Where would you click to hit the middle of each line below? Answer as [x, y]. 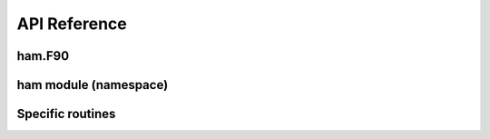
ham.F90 [43, 56]
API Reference [72, 24]
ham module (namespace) [93, 85]
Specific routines [66, 114]
